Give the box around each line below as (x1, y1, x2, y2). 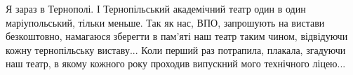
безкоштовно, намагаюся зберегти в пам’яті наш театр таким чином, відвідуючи (6, 29, 348, 43)
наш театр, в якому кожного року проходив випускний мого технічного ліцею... (6, 56, 346, 71)
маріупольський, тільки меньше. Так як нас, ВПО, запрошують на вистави (6, 15, 325, 29)
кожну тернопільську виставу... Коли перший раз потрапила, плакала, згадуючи (6, 42, 346, 57)
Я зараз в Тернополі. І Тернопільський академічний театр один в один (6, 1, 306, 15)
